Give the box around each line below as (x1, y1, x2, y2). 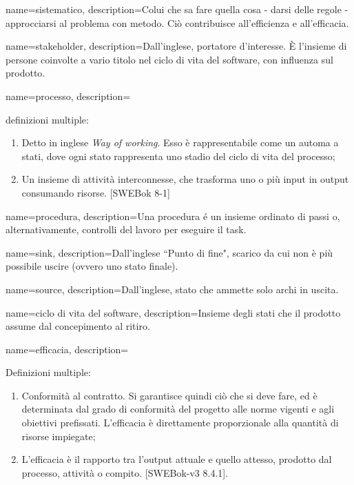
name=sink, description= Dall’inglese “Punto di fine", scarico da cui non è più (6, 245, 333, 259)
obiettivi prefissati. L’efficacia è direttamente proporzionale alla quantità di (21, 415, 339, 430)
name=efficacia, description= (6, 342, 129, 356)
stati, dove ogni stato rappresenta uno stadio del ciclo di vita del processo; (21, 148, 335, 163)
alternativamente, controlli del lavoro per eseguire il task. (6, 222, 247, 237)
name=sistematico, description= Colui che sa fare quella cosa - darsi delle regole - (6, 2, 348, 16)
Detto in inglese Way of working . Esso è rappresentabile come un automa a (21, 135, 339, 150)
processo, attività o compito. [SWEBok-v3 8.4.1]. (21, 465, 229, 479)
